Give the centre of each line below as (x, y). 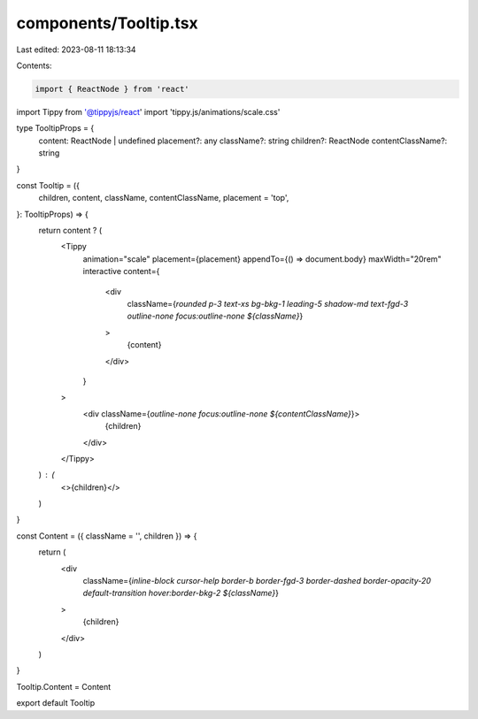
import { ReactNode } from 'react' (112, 89)
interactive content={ (121, 272)
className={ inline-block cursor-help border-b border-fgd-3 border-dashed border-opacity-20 (257, 581)
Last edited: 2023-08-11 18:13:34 (76, 50)
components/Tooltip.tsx (107, 23)
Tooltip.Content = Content (64, 686)
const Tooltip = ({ (48, 185)
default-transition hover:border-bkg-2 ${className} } (181, 593)
